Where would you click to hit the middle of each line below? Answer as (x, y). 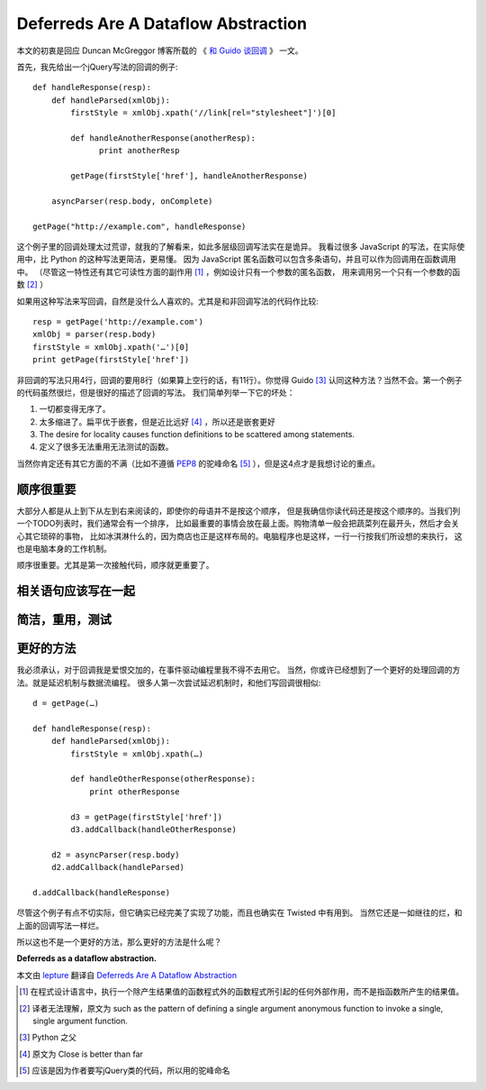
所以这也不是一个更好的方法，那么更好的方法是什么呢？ (119, 942)
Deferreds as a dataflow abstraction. (87, 958)
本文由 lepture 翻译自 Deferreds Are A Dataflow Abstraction (127, 975)
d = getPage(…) (66, 704)
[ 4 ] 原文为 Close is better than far (81, 1054)
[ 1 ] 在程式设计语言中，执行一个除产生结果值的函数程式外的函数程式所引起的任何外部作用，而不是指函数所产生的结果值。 (242, 992)
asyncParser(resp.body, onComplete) (132, 201)
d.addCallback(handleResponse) (102, 892)
